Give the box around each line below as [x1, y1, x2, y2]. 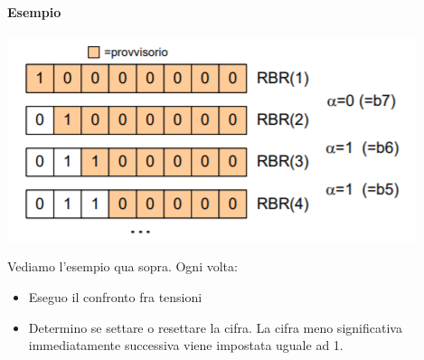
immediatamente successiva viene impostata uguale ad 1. [28, 336, 344, 355]
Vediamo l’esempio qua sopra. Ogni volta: [7, 257, 238, 276]
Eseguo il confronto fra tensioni [28, 287, 203, 306]
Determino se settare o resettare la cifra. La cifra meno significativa [28, 317, 402, 336]
